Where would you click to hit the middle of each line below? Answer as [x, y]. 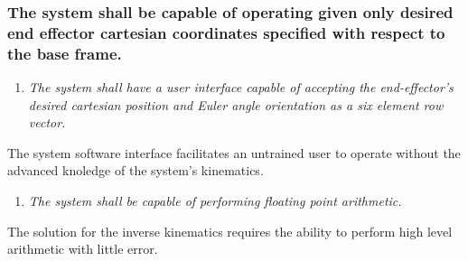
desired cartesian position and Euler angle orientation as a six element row [236, 104]
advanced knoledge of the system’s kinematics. [136, 170]
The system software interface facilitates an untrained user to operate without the [234, 152]
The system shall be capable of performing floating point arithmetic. [215, 201]
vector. [47, 122]
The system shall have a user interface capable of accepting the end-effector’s [241, 87]
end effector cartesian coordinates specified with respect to [226, 32]
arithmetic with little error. [83, 249]
